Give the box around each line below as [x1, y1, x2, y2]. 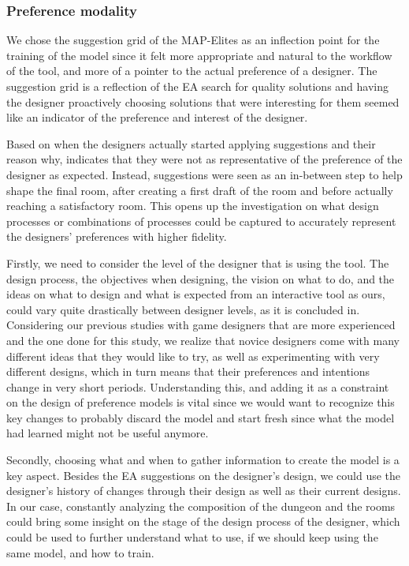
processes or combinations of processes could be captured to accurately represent [6, 212, 396, 229]
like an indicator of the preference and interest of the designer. [6, 109, 308, 126]
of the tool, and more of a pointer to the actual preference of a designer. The [6, 62, 377, 79]
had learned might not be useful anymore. [6, 425, 209, 441]
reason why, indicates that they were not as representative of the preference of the [6, 151, 403, 167]
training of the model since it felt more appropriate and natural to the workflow [6, 47, 392, 63]
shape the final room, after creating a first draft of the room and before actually [6, 182, 393, 198]
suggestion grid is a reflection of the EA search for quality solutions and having [6, 78, 389, 94]
